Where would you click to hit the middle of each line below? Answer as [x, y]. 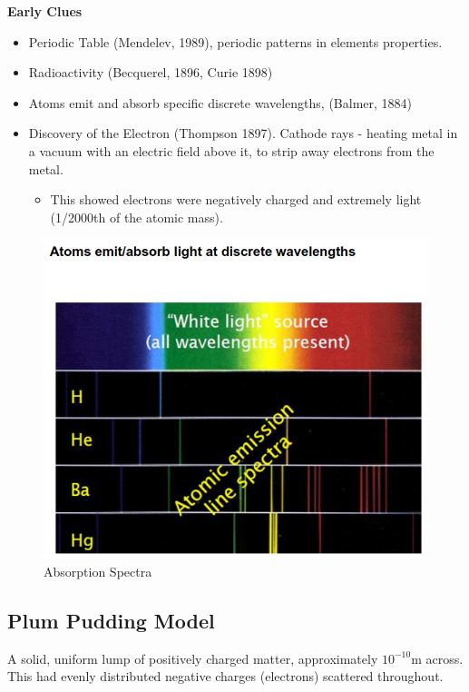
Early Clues [45, 11]
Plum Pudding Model [111, 620]
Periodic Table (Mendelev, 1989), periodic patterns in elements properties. [235, 41]
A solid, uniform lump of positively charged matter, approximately [193, 658]
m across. [437, 658]
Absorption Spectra [98, 571]
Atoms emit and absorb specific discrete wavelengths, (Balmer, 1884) [220, 102]
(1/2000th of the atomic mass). [137, 217]
